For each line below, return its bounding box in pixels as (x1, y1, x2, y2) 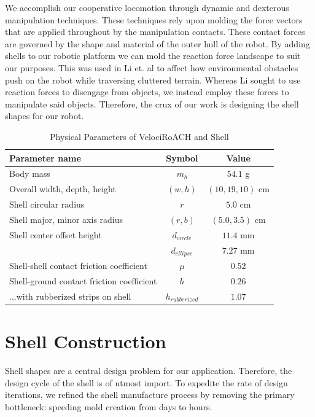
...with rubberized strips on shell (9, 289, 131, 302)
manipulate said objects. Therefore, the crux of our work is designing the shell (5, 97, 299, 110)
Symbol (166, 151, 198, 164)
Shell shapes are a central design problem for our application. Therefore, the (5, 364, 292, 377)
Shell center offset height (9, 228, 102, 241)
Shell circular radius (9, 198, 85, 211)
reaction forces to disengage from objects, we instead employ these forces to (5, 85, 289, 98)
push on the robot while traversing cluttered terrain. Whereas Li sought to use (5, 73, 301, 86)
